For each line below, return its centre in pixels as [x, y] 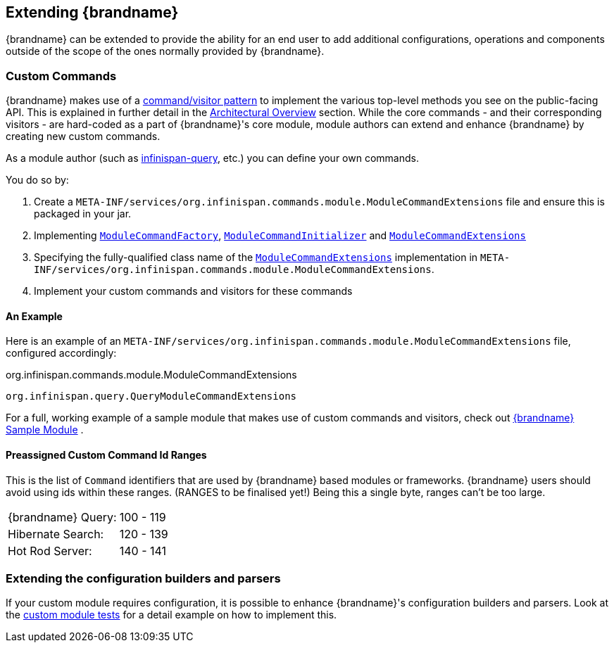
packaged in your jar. [83, 214]
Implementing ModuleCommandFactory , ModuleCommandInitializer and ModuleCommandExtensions [280, 236]
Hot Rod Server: [50, 551]
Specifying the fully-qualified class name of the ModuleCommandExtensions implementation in [256, 258]
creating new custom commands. [83, 136]
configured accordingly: [61, 353]
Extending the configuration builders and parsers [143, 578]
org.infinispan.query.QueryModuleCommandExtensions [151, 396]
